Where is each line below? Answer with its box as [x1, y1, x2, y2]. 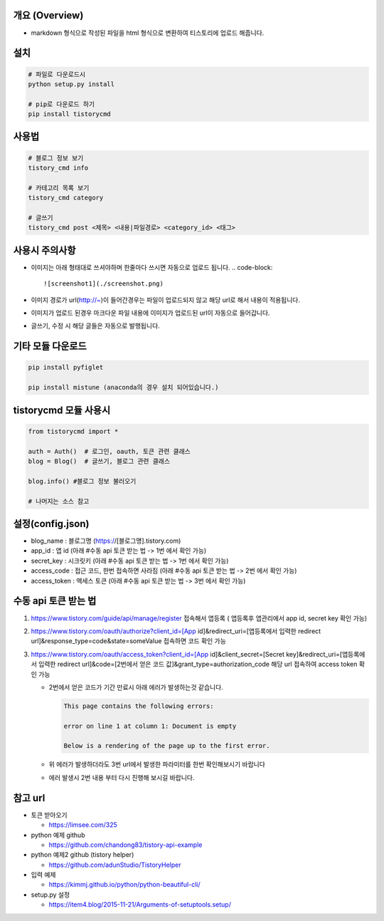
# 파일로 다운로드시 [28, 70, 85, 78]
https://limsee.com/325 [48, 821, 117, 829]
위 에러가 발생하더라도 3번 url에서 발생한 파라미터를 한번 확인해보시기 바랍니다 [48, 760, 266, 769]
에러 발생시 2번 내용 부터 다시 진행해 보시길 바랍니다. [48, 773, 195, 781]
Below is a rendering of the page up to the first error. [63, 742, 270, 750]
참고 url [13, 791, 46, 804]
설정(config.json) [13, 517, 90, 530]
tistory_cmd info [28, 164, 89, 172]
